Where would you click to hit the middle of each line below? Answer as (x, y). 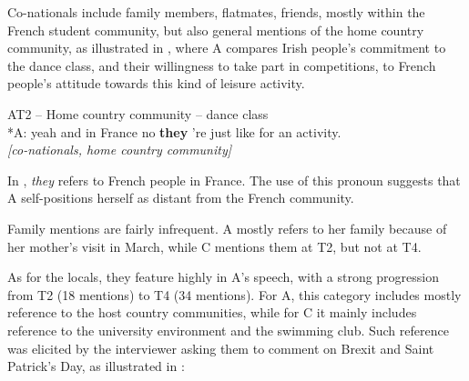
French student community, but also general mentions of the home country (216, 30)
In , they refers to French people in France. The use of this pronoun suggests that (234, 180)
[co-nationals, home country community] (120, 150)
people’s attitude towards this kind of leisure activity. (156, 83)
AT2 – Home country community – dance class (138, 113)
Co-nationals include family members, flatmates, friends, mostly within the (216, 12)
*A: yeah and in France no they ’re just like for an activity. (174, 131)
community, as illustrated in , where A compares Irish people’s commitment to (227, 48)
